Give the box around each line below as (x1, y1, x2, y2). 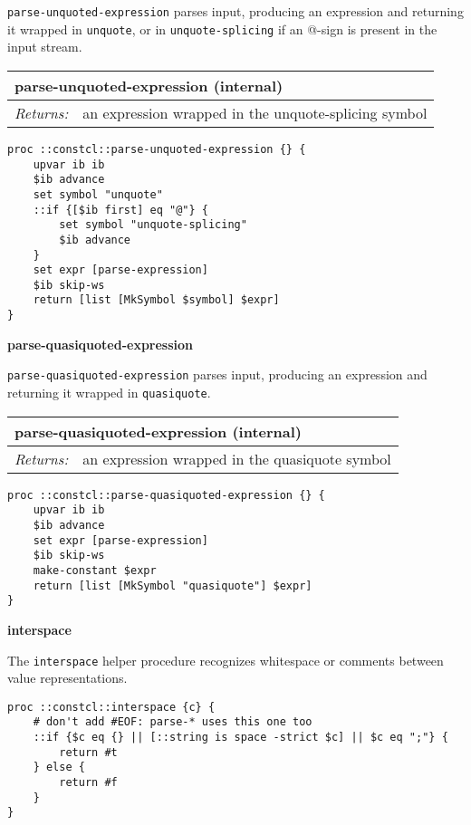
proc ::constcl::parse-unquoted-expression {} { (7, 142, 306, 156)
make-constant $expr (33, 563, 157, 577)
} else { (33, 761, 85, 774)
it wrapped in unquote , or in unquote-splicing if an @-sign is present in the (7, 19, 437, 38)
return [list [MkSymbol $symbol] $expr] (33, 293, 280, 307)
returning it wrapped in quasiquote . (7, 383, 211, 402)
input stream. (7, 37, 82, 56)
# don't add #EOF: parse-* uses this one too (33, 715, 312, 729)
